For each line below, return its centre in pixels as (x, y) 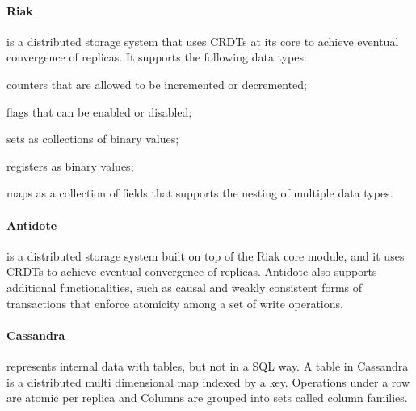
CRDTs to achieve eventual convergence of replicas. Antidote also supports (192, 271)
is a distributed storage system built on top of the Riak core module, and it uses (206, 255)
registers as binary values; (70, 165)
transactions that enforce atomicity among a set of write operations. (175, 303)
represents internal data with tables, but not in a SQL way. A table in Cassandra (208, 365)
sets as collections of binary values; (93, 139)
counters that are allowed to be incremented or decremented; (157, 84)
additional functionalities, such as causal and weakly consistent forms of (185, 287)
